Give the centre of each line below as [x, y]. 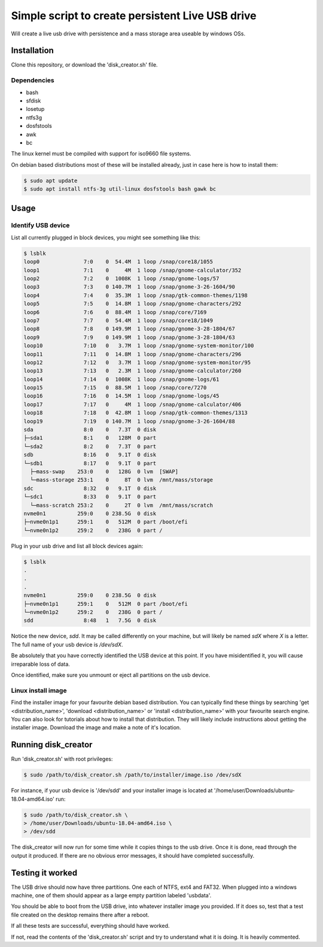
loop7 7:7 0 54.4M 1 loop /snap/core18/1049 [118, 320]
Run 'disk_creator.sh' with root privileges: [62, 759]
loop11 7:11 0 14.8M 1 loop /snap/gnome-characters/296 [132, 354]
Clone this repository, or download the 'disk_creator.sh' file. [84, 65]
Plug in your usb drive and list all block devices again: [77, 546]
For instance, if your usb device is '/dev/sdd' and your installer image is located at [112, 790]
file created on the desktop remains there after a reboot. [80, 915]
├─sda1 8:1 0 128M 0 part [90, 438]
